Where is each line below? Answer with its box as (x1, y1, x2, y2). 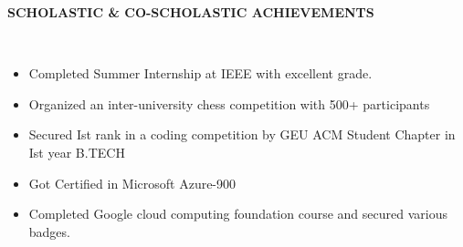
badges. (28, 221, 70, 241)
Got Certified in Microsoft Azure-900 (28, 173, 237, 192)
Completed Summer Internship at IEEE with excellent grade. (28, 64, 373, 83)
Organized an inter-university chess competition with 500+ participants (28, 94, 430, 113)
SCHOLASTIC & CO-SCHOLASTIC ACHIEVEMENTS (7, 3, 374, 21)
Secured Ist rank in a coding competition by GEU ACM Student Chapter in (28, 125, 456, 144)
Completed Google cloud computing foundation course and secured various (28, 204, 447, 223)
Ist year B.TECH (28, 142, 125, 161)
